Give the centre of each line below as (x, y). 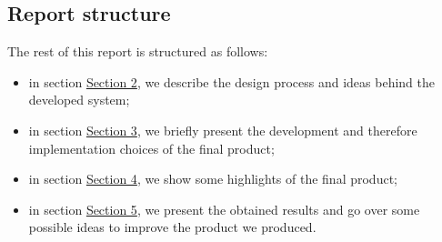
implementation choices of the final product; (151, 148)
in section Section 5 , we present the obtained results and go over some (224, 209)
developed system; (79, 100)
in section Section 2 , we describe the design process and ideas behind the (231, 81)
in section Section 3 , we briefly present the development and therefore (223, 130)
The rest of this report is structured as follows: (138, 51)
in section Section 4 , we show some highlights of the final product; (213, 179)
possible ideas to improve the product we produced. (172, 227)
